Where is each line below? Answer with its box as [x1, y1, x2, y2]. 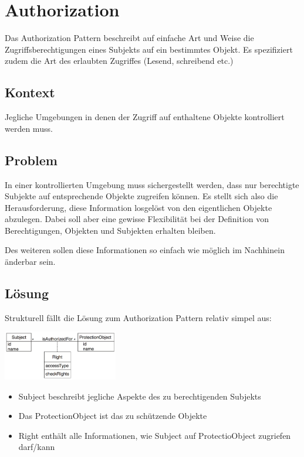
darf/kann [18, 441, 55, 453]
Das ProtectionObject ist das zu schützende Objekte [18, 410, 207, 422]
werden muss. [5, 122, 53, 134]
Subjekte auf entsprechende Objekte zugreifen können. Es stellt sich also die [5, 190, 278, 202]
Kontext [5, 83, 55, 101]
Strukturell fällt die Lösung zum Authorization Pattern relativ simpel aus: [5, 311, 272, 323]
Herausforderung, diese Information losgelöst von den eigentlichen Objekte [5, 201, 272, 213]
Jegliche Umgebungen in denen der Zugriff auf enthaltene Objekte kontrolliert [5, 111, 285, 123]
